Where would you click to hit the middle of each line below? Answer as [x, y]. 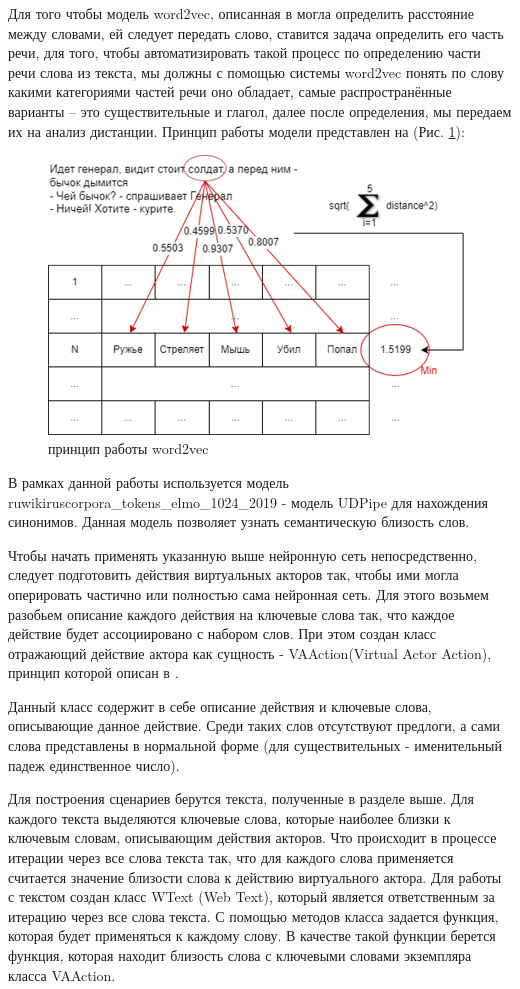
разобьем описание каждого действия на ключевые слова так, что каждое [231, 613]
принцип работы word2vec [128, 448]
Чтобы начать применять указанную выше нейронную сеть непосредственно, [242, 554]
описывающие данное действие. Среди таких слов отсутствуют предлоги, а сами [254, 725]
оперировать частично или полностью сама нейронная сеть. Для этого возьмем [248, 593]
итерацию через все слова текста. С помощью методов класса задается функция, [253, 915]
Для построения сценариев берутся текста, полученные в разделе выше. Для [241, 798]
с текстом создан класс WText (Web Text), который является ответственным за [251, 896]
